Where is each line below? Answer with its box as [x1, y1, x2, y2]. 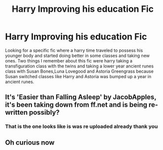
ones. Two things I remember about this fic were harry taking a [5, 58, 133, 63]
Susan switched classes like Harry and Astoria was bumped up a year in [5, 73, 152, 79]
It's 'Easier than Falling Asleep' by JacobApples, [5, 93, 157, 101]
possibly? [29, 108, 60, 117]
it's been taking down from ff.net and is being [5, 101, 148, 109]
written [5, 108, 28, 117]
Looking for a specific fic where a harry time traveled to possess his [5, 47, 143, 53]
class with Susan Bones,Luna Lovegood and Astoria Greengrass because [5, 68, 154, 74]
